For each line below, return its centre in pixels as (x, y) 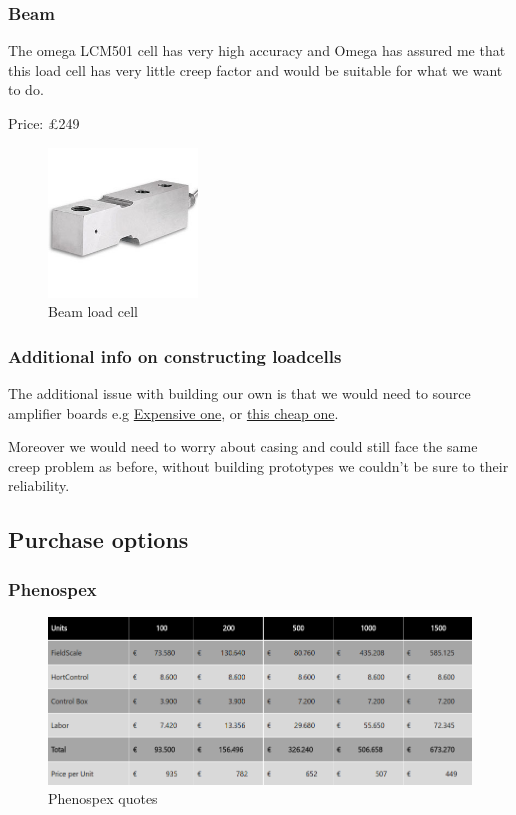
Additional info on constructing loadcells (175, 355)
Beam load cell (93, 311)
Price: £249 (44, 123)
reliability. (39, 485)
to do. (26, 89)
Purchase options (98, 539)
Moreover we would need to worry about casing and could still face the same (243, 446)
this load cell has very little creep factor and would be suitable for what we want (255, 69)
